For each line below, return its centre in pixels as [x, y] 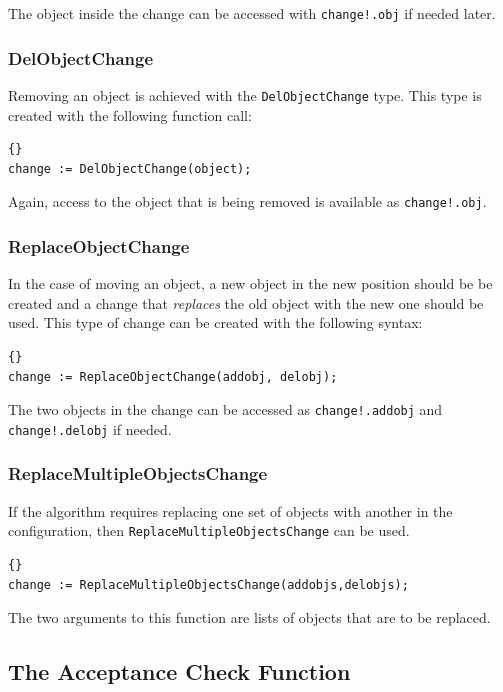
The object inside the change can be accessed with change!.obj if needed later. [252, 13]
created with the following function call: [130, 114]
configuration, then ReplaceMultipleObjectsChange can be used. [209, 530]
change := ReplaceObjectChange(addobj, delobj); [173, 376]
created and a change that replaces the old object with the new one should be [246, 302]
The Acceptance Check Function [179, 671]
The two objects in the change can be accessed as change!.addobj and [225, 409]
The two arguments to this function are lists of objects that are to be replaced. [249, 617]
